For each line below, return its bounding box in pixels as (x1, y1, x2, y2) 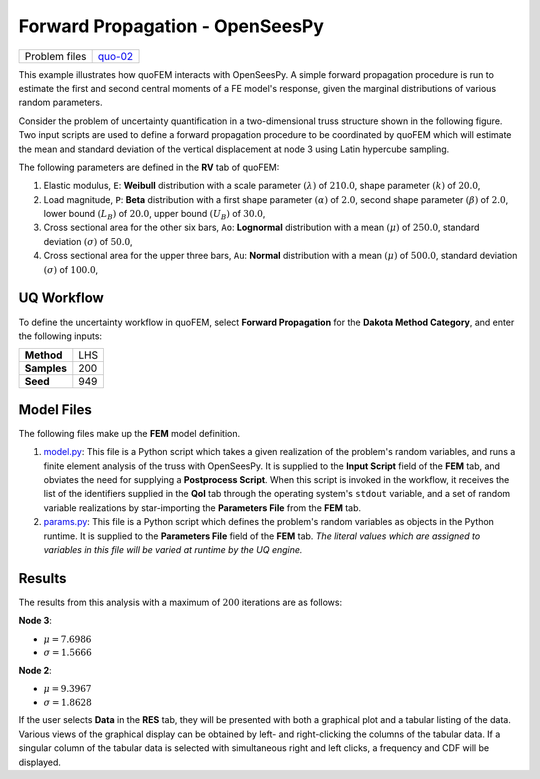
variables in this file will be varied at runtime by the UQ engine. (43, 543, 303, 555)
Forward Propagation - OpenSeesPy (18, 15, 325, 37)
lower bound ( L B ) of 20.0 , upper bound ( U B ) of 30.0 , (43, 208, 266, 222)
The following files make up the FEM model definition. (18, 427, 241, 439)
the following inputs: (18, 330, 103, 342)
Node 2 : (18, 664, 52, 676)
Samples (24, 361, 68, 375)
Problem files (24, 49, 87, 63)
